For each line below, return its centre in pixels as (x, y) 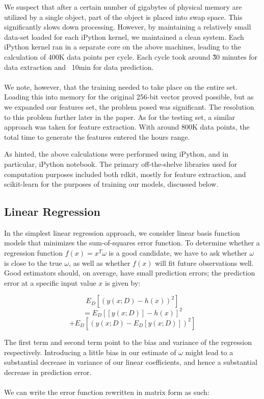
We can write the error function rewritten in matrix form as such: (107, 392)
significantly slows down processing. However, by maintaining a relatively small (128, 27)
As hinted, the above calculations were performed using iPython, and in (116, 154)
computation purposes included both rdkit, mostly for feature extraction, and (125, 174)
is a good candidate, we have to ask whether (178, 253)
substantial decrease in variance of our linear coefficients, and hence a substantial (131, 362)
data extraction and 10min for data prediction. (79, 67)
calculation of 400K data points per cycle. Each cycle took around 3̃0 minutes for (131, 56)
